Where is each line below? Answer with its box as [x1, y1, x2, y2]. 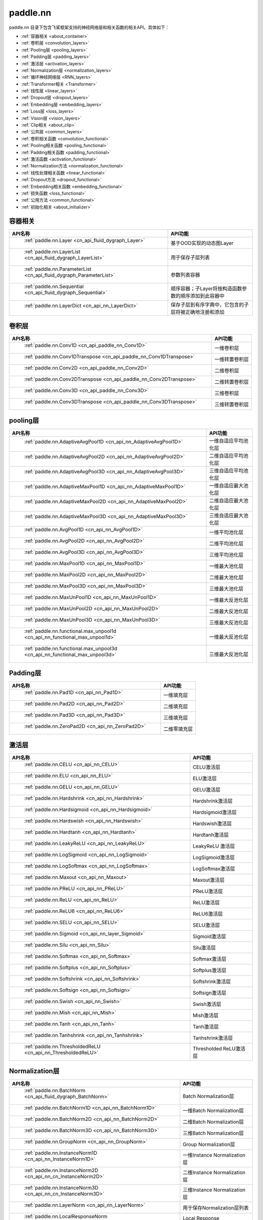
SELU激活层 [192, 921, 220, 928]
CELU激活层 [192, 764, 221, 771]
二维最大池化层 [209, 574, 244, 581]
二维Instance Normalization [183, 1169, 245, 1176]
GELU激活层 [192, 786, 221, 793]
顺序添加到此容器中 [180, 292, 225, 299]
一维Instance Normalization [183, 1152, 245, 1159]
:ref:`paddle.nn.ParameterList [24, 265, 92, 272]
